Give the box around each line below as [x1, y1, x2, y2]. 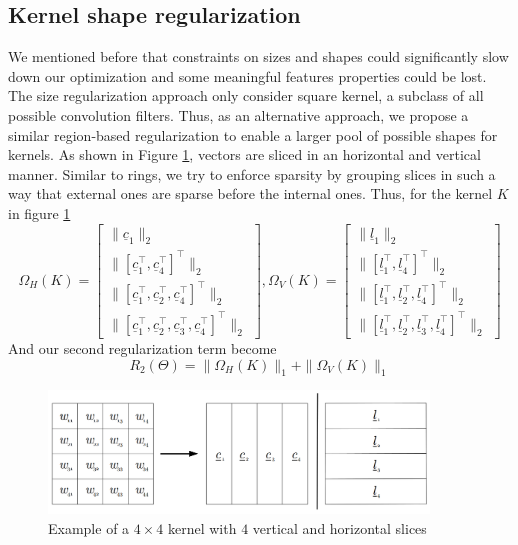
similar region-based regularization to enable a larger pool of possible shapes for [8, 124, 498, 145]
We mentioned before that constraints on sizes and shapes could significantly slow [8, 46, 509, 67]
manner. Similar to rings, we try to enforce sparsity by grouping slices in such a [8, 163, 496, 184]
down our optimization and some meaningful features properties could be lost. [8, 65, 487, 86]
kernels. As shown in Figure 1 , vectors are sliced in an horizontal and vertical [8, 144, 481, 165]
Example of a [48, 518, 130, 539]
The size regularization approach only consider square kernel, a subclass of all [8, 85, 484, 106]
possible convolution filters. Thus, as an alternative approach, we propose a [8, 104, 469, 125]
